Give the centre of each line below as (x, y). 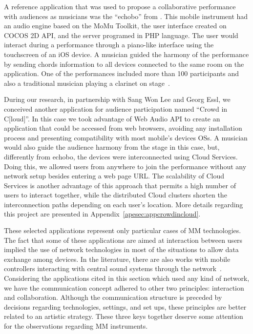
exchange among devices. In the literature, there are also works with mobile (117, 259)
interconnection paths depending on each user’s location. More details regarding (124, 204)
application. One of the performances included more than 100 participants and (122, 73)
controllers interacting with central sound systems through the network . (113, 268)
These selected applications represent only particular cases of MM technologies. (123, 230)
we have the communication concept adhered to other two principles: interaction (124, 287)
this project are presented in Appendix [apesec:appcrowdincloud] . (102, 214)
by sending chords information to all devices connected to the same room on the (124, 64)
